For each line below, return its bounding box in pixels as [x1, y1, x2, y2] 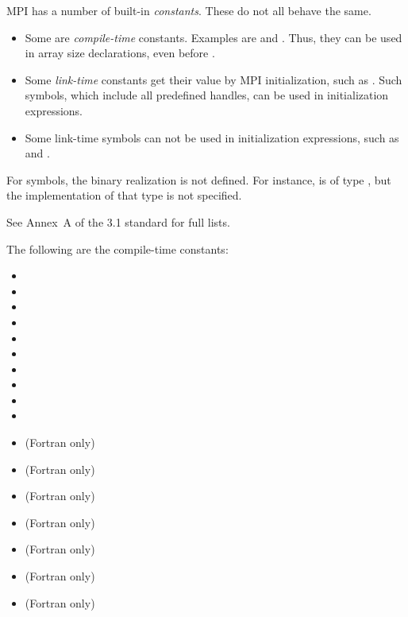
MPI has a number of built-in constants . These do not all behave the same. [6, 2, 371, 18]
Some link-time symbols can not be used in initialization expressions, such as [25, 129, 399, 146]
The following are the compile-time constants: [6, 240, 229, 257]
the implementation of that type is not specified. [6, 187, 242, 204]
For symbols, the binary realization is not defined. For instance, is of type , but [6, 171, 391, 188]
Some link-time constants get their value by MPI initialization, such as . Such [25, 71, 402, 87]
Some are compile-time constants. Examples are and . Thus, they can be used [25, 29, 402, 45]
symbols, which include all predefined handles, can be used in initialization [25, 87, 389, 103]
